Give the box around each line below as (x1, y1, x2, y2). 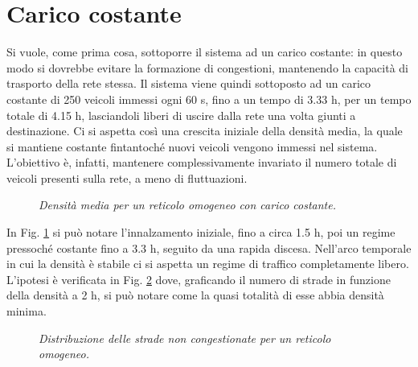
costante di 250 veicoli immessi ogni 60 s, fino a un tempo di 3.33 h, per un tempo (6, 90, 412, 107)
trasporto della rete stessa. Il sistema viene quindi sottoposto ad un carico (6, 75, 371, 92)
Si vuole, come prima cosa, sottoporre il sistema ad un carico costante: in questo (6, 43, 403, 60)
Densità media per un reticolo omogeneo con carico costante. (39, 196, 337, 213)
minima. (6, 303, 47, 320)
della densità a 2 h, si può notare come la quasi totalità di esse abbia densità (6, 287, 384, 303)
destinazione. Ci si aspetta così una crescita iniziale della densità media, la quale (6, 122, 403, 139)
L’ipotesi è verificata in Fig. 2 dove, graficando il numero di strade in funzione (6, 270, 391, 287)
